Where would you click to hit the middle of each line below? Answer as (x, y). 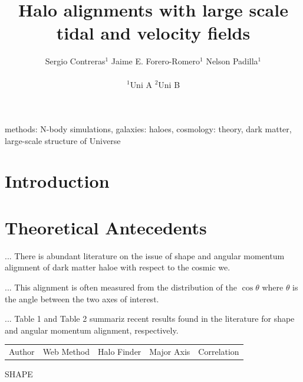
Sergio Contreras (75, 61)
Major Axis (170, 352)
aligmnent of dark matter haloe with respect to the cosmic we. (118, 267)
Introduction (57, 181)
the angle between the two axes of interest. (82, 298)
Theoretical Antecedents (106, 227)
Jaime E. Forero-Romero (156, 61)
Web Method (66, 352)
